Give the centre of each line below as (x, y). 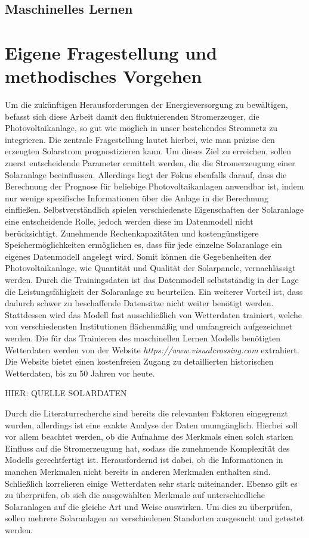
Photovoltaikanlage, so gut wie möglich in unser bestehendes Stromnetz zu (141, 128)
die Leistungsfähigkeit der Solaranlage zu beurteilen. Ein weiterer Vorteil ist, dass (154, 291)
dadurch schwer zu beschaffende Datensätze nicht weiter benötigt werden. (139, 303)
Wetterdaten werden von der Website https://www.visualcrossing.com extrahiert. (152, 349)
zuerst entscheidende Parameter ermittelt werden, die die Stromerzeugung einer (150, 163)
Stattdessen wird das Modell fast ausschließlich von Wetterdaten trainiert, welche (154, 314)
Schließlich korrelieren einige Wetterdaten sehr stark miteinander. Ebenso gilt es (151, 483)
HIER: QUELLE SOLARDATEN (66, 393)
